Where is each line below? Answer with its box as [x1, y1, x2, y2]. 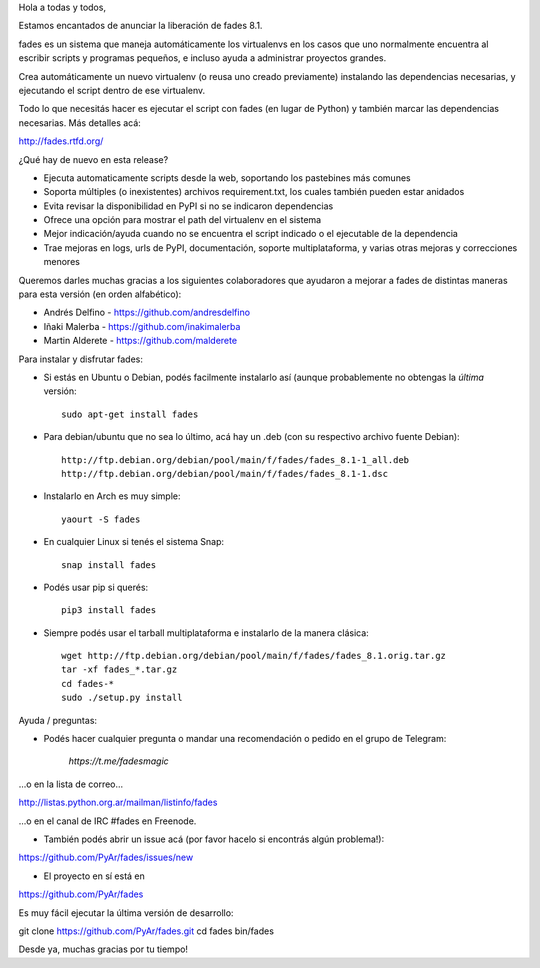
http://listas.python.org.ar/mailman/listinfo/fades [18, 796, 218, 809]
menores [43, 256, 80, 268]
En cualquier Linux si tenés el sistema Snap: [43, 536, 225, 548]
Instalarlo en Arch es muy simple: [43, 490, 181, 502]
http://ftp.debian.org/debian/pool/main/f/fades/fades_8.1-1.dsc [61, 468, 389, 479]
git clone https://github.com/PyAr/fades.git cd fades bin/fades [18, 925, 275, 937]
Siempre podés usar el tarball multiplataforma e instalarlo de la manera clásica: [43, 626, 369, 639]
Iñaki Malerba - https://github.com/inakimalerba [43, 320, 241, 332]
